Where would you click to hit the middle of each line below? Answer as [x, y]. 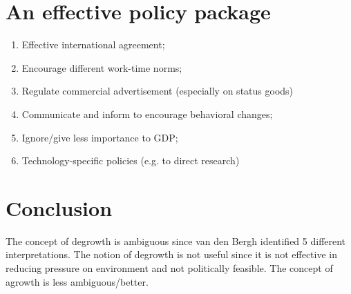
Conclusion [59, 207]
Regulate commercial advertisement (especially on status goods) [158, 91]
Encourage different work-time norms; [102, 67]
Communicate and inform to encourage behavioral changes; [147, 114]
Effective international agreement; [93, 45]
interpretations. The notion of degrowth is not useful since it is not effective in [171, 254]
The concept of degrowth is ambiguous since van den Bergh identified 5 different [176, 241]
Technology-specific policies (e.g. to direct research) [131, 160]
